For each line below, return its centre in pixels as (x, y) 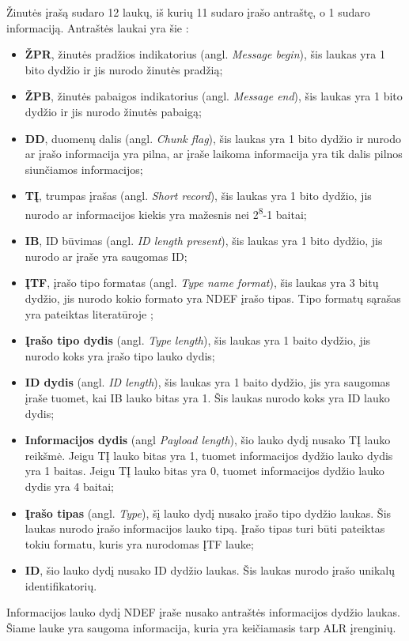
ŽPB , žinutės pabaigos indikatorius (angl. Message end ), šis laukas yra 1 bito (214, 96)
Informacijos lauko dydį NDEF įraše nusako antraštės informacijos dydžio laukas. (203, 612)
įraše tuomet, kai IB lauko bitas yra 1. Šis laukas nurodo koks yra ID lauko (207, 397)
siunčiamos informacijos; (84, 169)
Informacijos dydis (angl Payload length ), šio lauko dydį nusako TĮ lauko (208, 440)
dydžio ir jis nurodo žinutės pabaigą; (113, 111)
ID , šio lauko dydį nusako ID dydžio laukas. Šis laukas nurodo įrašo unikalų (210, 570)
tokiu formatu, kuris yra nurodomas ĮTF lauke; (139, 543)
